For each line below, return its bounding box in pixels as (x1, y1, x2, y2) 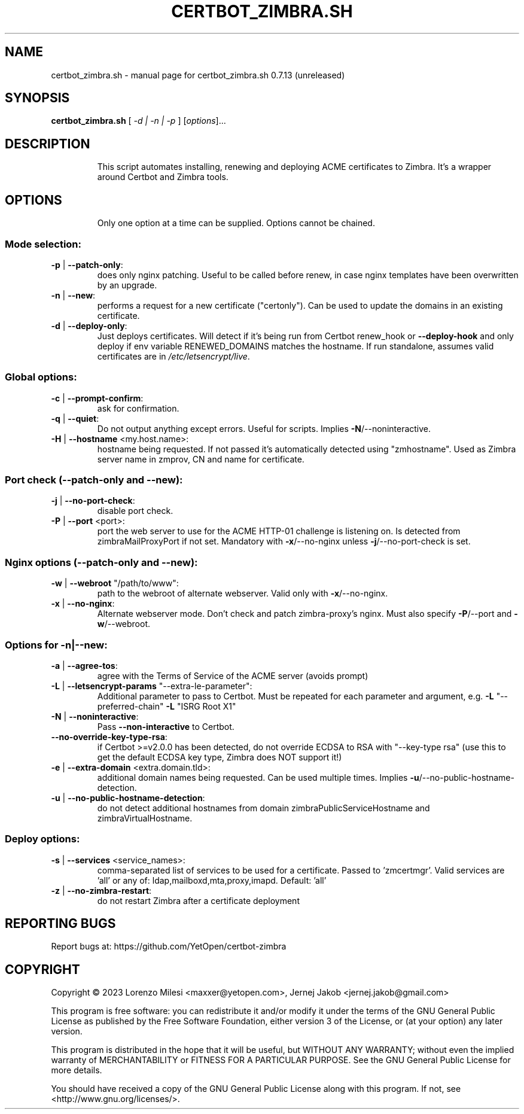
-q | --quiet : (51, 413, 99, 424)
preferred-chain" (97, 701, 164, 711)
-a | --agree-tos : (51, 660, 118, 671)
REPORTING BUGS (5, 916, 116, 932)
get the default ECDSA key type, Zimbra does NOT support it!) (97, 751, 342, 762)
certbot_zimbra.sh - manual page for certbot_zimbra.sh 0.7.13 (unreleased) (51, 69, 345, 80)
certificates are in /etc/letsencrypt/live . (97, 351, 250, 361)
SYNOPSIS (5, 90, 70, 106)
